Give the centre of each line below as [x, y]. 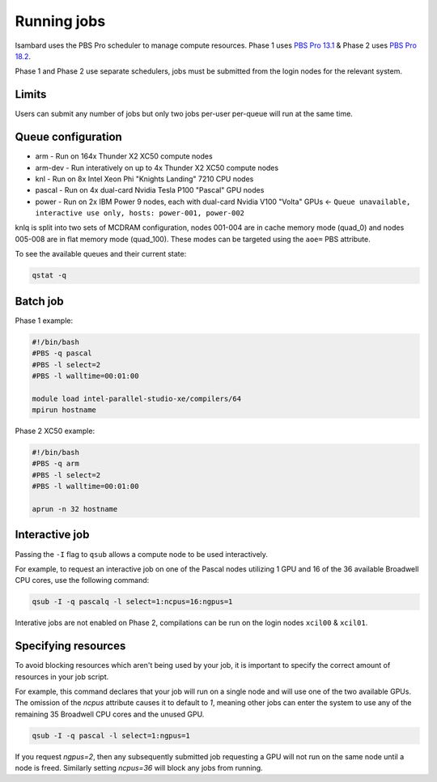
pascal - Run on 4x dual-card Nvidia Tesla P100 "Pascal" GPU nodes [150, 190]
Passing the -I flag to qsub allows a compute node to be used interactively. [142, 554]
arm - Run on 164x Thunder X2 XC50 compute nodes [124, 156]
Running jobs [60, 21]
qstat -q [49, 276]
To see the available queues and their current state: [101, 254]
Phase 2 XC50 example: [55, 431]
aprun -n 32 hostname [75, 509]
